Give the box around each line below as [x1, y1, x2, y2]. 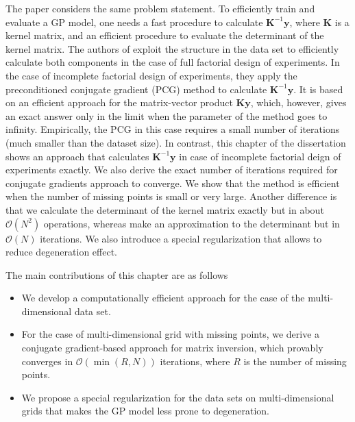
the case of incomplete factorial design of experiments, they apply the [5, 68, 297, 82]
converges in [21, 353, 73, 368]
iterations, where [160, 353, 230, 368]
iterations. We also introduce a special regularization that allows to [40, 231, 322, 245]
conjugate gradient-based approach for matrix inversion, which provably [21, 340, 323, 355]
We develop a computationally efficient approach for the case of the [21, 290, 305, 305]
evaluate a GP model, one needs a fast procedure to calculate [5, 14, 263, 29]
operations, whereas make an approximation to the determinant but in [43, 216, 340, 230]
